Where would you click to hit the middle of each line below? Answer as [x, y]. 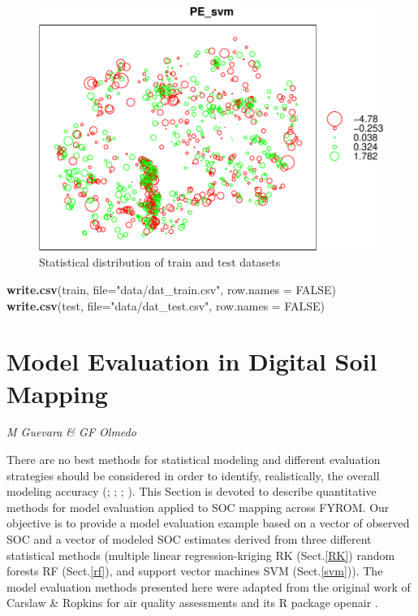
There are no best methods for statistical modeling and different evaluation [194, 460]
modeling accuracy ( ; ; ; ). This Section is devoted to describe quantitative [192, 491]
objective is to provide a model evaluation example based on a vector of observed [208, 523]
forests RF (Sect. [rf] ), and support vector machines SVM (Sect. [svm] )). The [195, 571]
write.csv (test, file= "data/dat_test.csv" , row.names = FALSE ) [166, 305]
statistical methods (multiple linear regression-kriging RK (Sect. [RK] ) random [201, 555]
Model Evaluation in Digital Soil [192, 361]
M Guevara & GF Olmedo [71, 432]
